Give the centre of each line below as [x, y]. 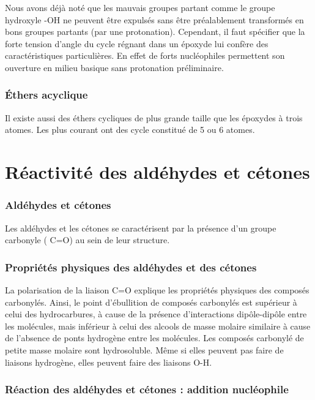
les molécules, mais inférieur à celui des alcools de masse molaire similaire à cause [158, 326]
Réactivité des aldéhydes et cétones [157, 172]
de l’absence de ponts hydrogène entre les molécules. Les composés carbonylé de [154, 338]
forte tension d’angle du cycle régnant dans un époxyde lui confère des [137, 43]
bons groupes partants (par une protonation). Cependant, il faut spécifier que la [155, 32]
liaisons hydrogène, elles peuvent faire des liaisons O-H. [109, 362]
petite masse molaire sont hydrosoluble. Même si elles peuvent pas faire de [144, 349]
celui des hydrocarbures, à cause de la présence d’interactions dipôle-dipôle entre [156, 314]
